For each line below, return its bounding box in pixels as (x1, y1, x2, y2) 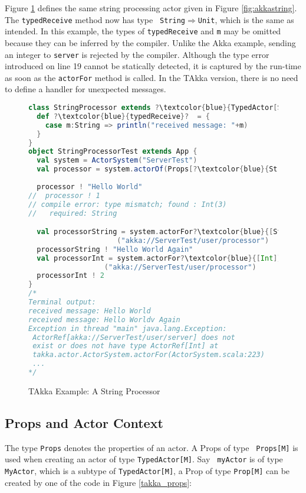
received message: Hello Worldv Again (28, 315, 180, 324)
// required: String (28, 209, 117, 218)
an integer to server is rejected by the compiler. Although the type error (5, 48, 269, 60)
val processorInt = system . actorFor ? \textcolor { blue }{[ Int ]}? (37, 254, 286, 262)
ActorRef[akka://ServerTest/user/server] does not (32, 333, 235, 342)
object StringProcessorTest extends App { (28, 147, 198, 156)
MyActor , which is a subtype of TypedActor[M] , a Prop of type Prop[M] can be (5, 465, 290, 477)
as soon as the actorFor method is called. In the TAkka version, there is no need (5, 71, 298, 83)
